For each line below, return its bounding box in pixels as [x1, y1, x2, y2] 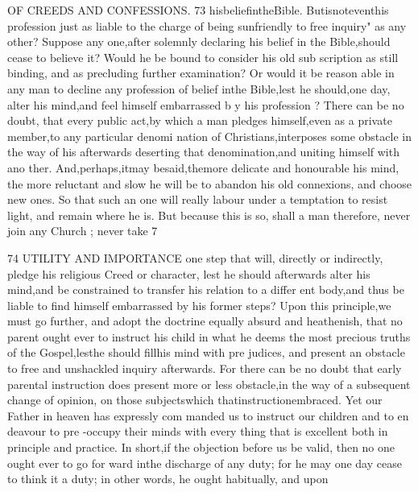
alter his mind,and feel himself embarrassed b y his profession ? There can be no [7, 96, 404, 113]
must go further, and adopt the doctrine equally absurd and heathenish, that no [7, 312, 403, 329]
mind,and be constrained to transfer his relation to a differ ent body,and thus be [7, 281, 404, 298]
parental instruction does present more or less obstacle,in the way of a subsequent [7, 375, 411, 392]
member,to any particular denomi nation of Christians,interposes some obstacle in [7, 127, 412, 144]
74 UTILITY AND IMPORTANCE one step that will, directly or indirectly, [7, 249, 383, 266]
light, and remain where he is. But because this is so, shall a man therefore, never [7, 206, 411, 223]
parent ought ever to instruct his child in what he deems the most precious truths [7, 328, 411, 345]
